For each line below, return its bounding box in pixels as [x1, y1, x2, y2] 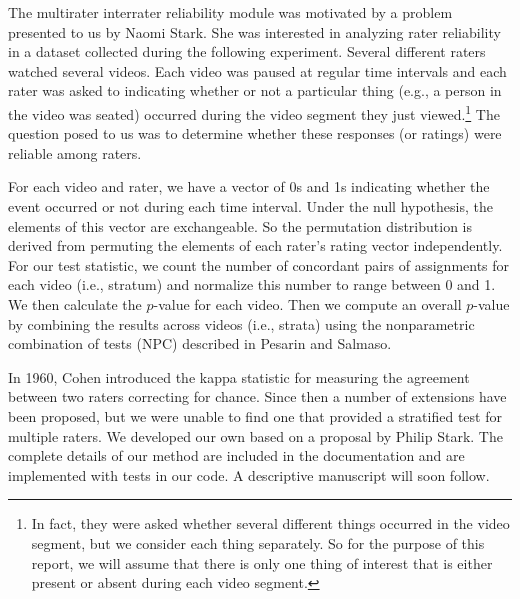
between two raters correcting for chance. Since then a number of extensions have [8, 386, 507, 407]
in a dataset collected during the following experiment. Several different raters [8, 41, 486, 62]
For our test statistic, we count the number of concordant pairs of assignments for [8, 254, 510, 275]
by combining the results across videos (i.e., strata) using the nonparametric [8, 313, 475, 334]
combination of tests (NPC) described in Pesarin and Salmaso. [8, 333, 392, 354]
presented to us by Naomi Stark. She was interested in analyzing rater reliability [8, 21, 501, 42]
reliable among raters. [8, 142, 142, 163]
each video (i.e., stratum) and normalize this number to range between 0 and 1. [8, 274, 496, 295]
